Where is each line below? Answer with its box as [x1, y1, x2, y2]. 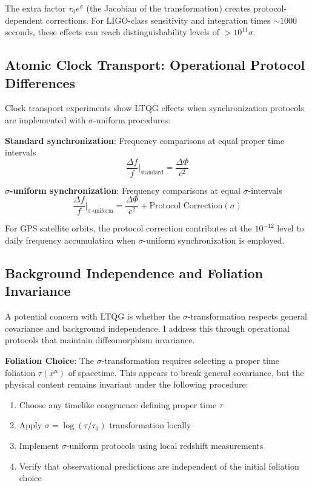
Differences [5, 73, 76, 92]
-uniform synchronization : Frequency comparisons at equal [10, 183, 241, 196]
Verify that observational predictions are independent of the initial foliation [19, 459, 299, 472]
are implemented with [5, 113, 86, 126]
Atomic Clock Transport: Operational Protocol [5, 55, 305, 74]
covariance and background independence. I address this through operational [5, 321, 290, 334]
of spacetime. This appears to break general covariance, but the [68, 366, 304, 378]
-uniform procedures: [93, 113, 171, 126]
